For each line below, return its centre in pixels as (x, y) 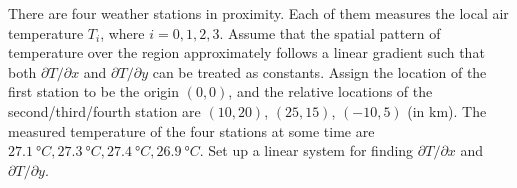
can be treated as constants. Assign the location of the (319, 71)
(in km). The (447, 110)
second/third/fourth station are (104, 110)
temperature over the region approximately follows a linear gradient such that (246, 52)
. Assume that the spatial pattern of (330, 32)
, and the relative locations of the (330, 91)
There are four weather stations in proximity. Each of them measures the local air (258, 13)
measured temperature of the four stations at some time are (191, 130)
